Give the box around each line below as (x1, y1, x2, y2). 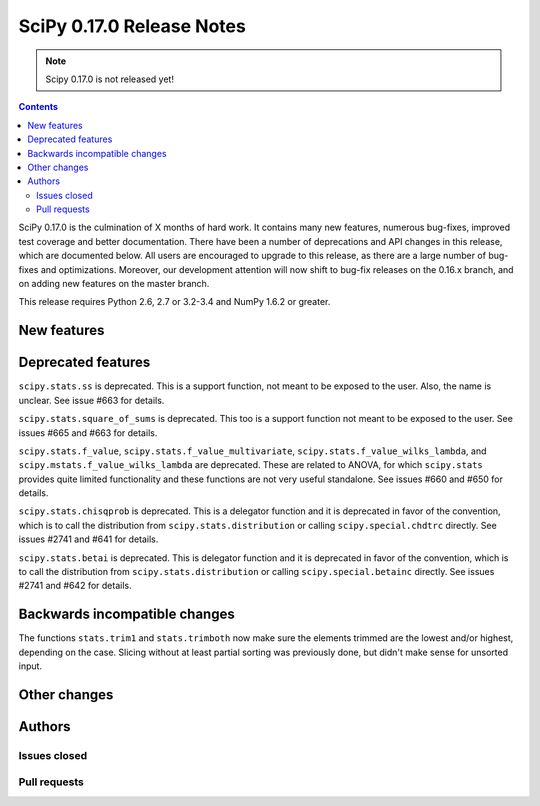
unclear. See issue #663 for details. (18, 394, 165, 406)
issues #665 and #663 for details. (18, 426, 158, 439)
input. (18, 660, 43, 672)
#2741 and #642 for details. (18, 580, 132, 592)
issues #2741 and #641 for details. (18, 533, 159, 545)
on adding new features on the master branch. (18, 278, 210, 290)
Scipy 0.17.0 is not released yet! (45, 73, 175, 85)
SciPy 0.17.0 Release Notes (18, 15, 247, 37)
